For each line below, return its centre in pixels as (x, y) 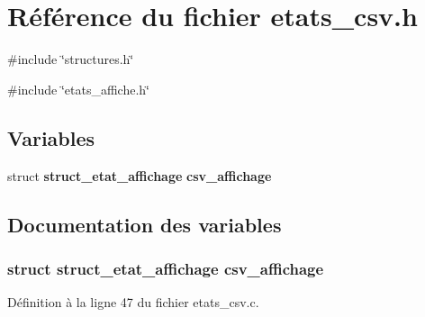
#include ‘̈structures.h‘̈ (71, 59)
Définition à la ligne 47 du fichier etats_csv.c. (133, 302)
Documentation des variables (145, 224)
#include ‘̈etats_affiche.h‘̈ (78, 89)
